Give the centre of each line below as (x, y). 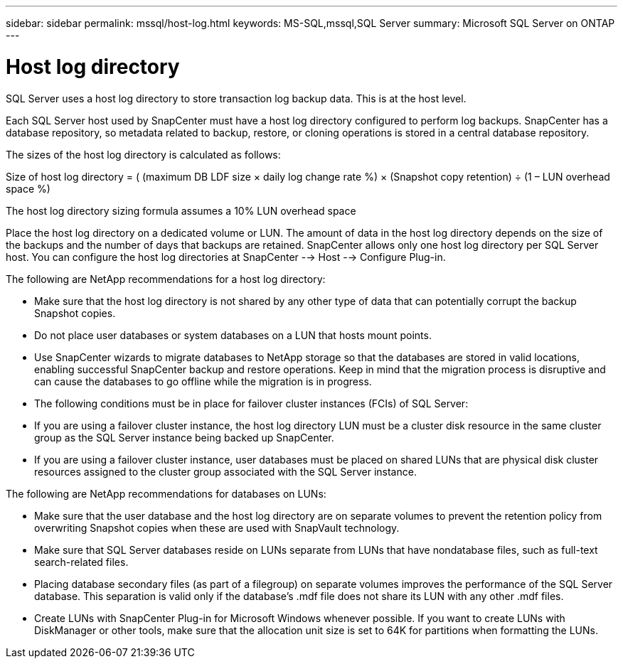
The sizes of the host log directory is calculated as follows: (143, 154)
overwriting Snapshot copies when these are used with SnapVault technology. (217, 528)
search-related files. (81, 562)
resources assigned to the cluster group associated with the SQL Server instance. (225, 471)
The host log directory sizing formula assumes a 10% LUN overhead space (181, 210)
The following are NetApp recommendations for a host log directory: (166, 279)
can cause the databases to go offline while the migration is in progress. (203, 381)
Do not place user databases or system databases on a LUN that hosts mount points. (233, 335)
